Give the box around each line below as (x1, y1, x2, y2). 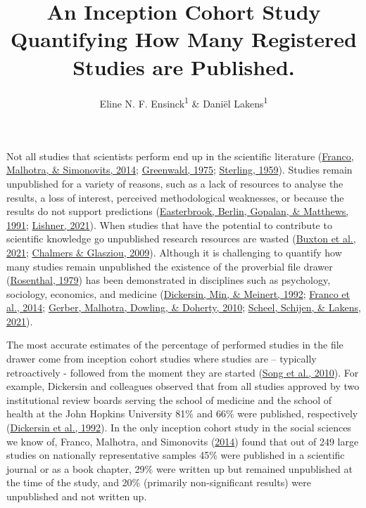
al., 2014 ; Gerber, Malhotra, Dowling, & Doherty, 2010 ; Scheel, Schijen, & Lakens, (6, 300, 361, 315)
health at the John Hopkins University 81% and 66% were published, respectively (6, 406, 358, 421)
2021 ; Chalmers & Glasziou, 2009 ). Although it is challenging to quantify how (6, 245, 342, 259)
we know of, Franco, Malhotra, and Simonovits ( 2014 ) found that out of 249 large (6, 434, 359, 448)
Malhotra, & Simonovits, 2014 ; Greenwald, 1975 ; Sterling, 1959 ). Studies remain (6, 162, 353, 177)
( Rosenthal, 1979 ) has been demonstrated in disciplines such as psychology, (6, 273, 331, 287)
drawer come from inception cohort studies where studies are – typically (6, 351, 317, 366)
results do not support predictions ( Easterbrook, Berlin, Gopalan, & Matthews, (6, 204, 349, 219)
